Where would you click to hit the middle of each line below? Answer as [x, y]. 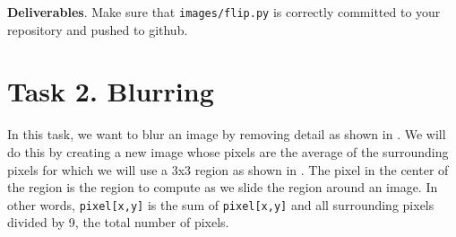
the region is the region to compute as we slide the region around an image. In [223, 187]
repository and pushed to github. [98, 29]
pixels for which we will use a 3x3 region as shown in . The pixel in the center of [228, 169]
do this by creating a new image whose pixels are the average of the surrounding [228, 151]
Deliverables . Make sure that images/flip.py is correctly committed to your [224, 12]
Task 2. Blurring [111, 91]
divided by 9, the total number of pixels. [118, 222]
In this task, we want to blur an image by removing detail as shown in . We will [227, 134]
